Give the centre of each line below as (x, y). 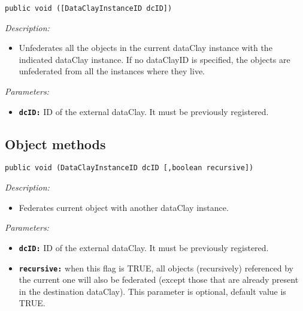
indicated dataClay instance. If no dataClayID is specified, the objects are (154, 59)
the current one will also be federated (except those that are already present (159, 280)
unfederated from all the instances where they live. (112, 71)
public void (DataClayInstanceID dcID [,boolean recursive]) (129, 168)
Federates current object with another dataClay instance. (124, 207)
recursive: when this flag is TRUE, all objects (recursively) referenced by (156, 268)
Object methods (55, 144)
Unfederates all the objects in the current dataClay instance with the (146, 48)
